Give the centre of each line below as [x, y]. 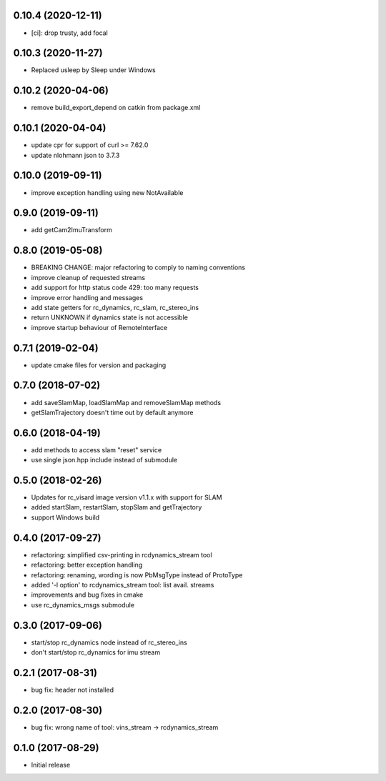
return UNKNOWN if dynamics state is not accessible [110, 317]
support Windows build [65, 517]
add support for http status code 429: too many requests [115, 288]
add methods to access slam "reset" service [96, 449]
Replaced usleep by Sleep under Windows [94, 70]
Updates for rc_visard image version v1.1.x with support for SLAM [127, 497]
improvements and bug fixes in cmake [87, 595]
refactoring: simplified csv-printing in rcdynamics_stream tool [122, 554]
